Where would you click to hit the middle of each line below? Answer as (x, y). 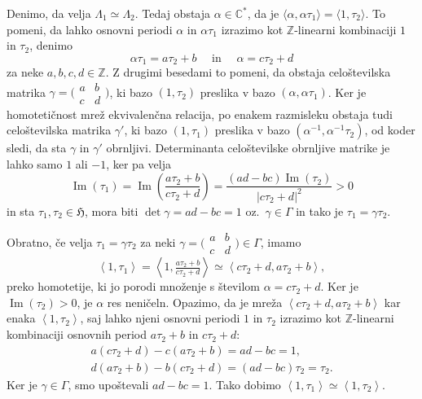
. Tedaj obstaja (173, 13)
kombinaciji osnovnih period (77, 334)
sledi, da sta (37, 148)
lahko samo (35, 164)
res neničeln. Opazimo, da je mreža (195, 302)
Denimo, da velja (49, 13)
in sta (21, 210)
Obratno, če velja (50, 241)
